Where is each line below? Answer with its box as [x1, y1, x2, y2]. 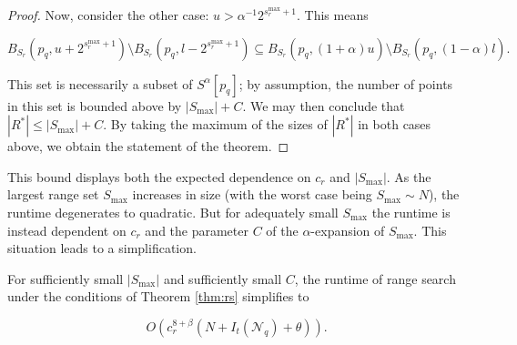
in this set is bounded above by [7, 96, 182, 115]
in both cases [358, 115, 431, 134]
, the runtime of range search [294, 269, 456, 288]
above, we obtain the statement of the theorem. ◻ [7, 137, 289, 156]
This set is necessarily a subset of [7, 74, 193, 93]
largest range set [7, 185, 99, 204]
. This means [296, 5, 369, 24]
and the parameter [145, 220, 248, 239]
